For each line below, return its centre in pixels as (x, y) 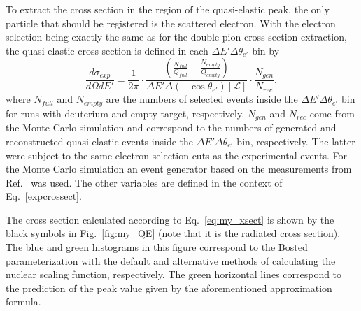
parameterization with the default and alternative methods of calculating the (171, 260)
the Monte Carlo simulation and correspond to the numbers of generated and (171, 128)
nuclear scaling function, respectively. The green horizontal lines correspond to (174, 274)
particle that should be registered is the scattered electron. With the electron (171, 23)
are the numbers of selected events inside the (202, 99)
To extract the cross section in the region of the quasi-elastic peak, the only (168, 9)
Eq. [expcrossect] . (44, 196)
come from (332, 113)
